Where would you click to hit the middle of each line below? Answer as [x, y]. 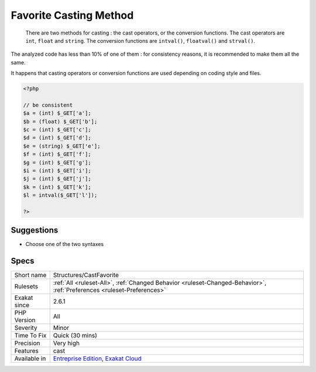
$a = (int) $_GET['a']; [57, 113]
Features [27, 351]
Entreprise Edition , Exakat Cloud [97, 359]
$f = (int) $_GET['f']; [57, 154]
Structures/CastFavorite [86, 275]
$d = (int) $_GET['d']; [57, 138]
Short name [30, 275]
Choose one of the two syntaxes [65, 244]
